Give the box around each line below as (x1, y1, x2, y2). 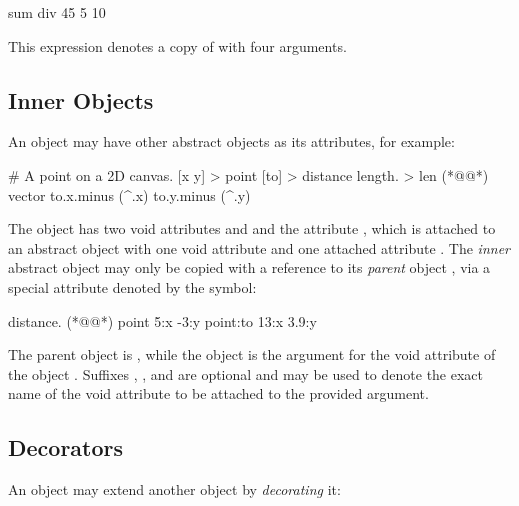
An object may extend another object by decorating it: (8, 479, 341, 500)
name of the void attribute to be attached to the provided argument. (8, 383, 429, 404)
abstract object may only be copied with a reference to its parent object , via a (8, 257, 491, 278)
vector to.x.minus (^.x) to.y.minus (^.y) (8, 184, 251, 205)
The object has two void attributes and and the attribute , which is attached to (8, 218, 496, 239)
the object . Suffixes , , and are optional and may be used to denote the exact (8, 363, 484, 384)
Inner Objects (8, 84, 154, 115)
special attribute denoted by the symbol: (8, 276, 257, 297)
